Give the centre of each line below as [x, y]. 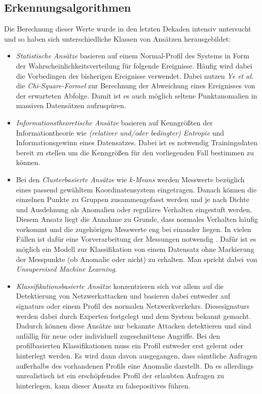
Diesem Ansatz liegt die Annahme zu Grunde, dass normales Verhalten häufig [137, 219]
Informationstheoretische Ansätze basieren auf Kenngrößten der [114, 122]
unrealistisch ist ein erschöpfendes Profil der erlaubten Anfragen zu [120, 375]
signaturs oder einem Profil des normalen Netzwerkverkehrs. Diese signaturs [133, 306]
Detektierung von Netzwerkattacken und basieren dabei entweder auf [123, 296]
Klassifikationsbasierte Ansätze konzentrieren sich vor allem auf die [120, 286]
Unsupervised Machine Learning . [66, 269]
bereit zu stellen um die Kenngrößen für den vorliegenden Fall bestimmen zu [135, 152]
